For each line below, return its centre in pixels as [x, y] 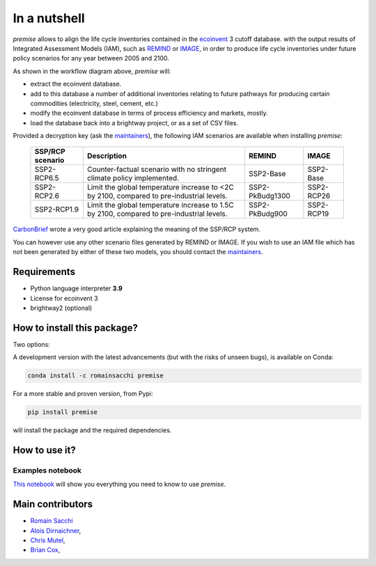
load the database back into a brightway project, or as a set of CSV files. [134, 123]
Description [107, 156]
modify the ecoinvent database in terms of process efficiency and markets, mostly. [149, 113]
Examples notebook [47, 470]
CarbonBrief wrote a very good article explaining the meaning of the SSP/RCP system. [137, 229]
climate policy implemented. [133, 178]
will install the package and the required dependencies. [92, 430]
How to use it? [44, 450]
